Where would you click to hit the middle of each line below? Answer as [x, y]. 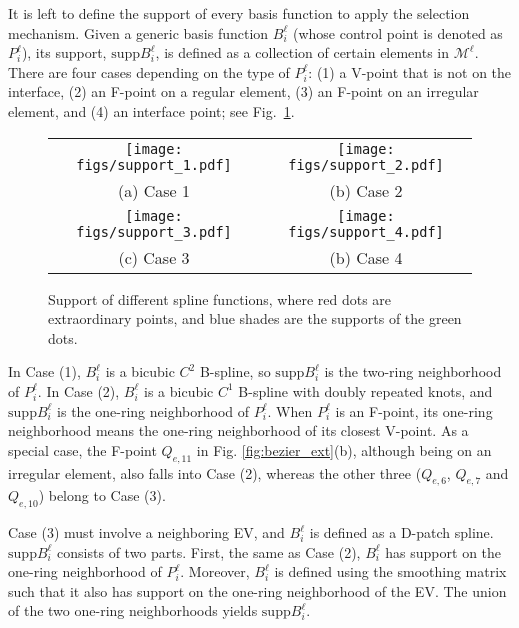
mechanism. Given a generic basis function [138, 32]
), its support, [64, 52]
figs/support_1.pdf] [154, 164]
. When [290, 410]
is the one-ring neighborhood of [153, 410]
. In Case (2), [78, 390]
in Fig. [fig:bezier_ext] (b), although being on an [344, 449]
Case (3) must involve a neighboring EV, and [146, 532]
